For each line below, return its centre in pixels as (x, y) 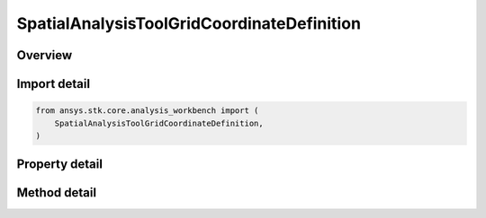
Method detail (57, 193)
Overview (45, 55)
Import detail (53, 84)
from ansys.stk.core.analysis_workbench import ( (147, 111)
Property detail (60, 165)
